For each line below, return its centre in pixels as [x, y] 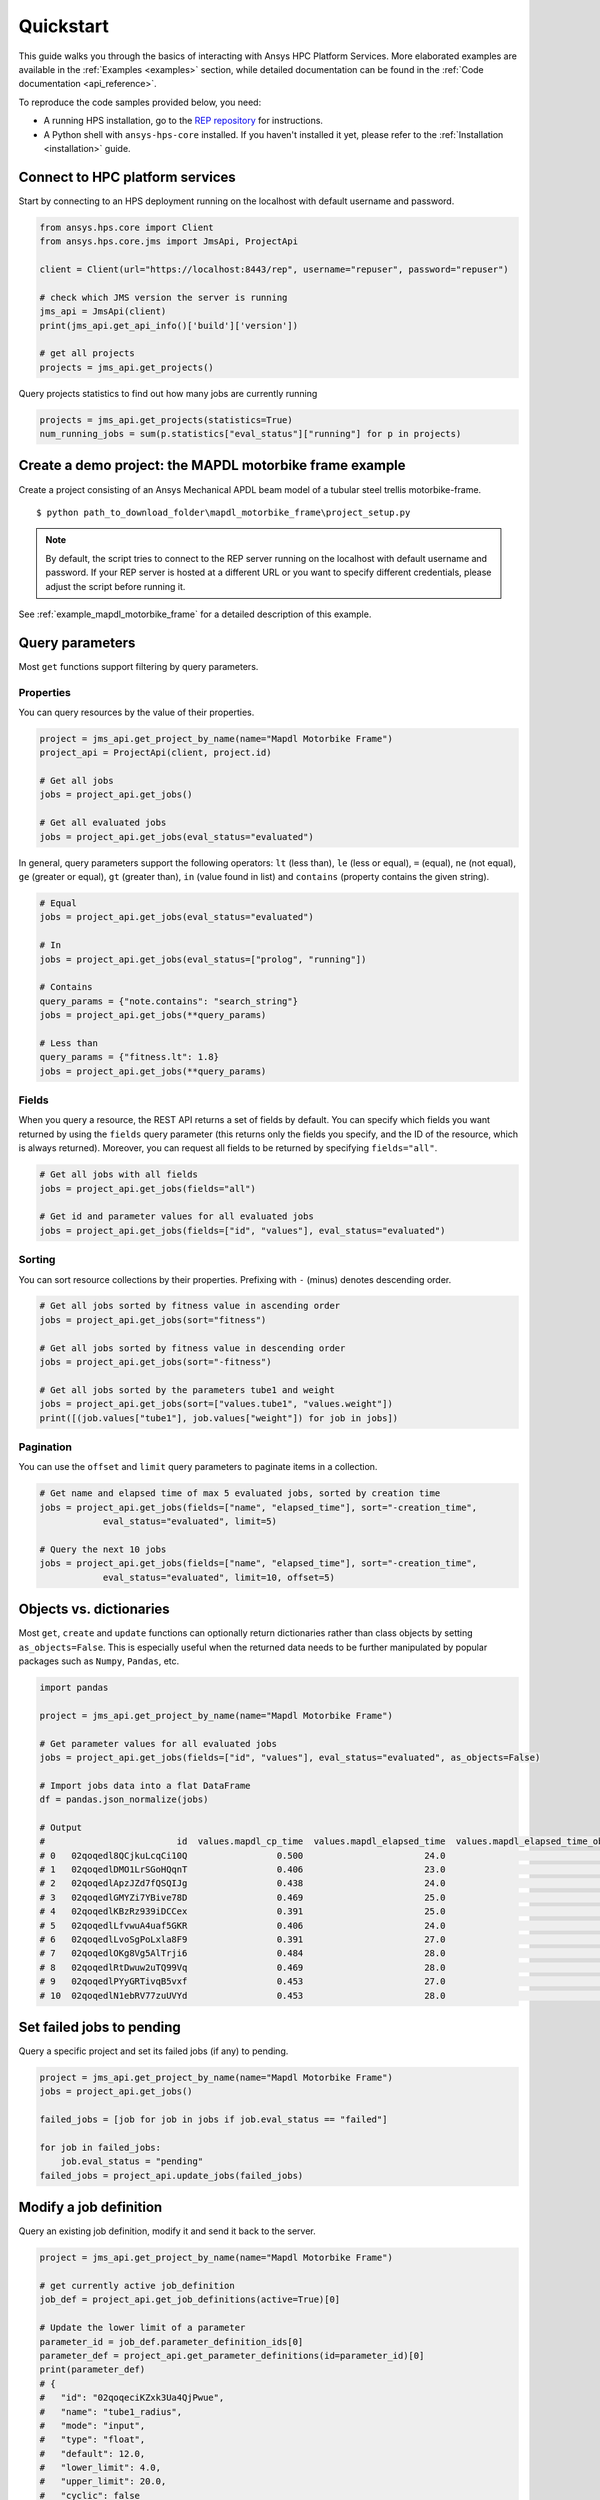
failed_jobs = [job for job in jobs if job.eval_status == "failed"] [213, 2119]
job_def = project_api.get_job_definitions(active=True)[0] [190, 2299]
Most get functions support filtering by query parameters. [138, 666]
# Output [61, 1827]
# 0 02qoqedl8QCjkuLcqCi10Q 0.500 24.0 [242, 1855]
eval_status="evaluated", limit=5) [189, 1521]
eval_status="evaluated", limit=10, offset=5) [218, 1577]
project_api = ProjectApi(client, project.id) [155, 753]
